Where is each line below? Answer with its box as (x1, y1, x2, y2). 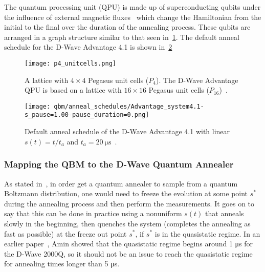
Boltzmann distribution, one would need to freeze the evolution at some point (4, 188, 248, 199)
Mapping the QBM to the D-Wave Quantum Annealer (4, 158, 234, 171)
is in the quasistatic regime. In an (154, 228, 260, 239)
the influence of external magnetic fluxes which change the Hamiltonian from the (4, 11, 261, 22)
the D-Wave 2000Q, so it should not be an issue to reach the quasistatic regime (4, 248, 253, 259)
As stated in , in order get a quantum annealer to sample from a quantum (4, 178, 238, 189)
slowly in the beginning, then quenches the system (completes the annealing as (4, 218, 251, 228)
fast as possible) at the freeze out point (4, 228, 127, 239)
